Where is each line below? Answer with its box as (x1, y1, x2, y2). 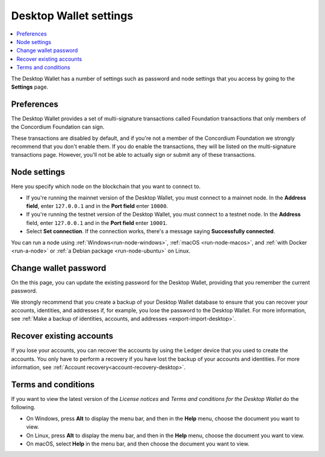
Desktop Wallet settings (11, 9, 134, 22)
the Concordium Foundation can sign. (11, 124, 105, 131)
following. (11, 404, 36, 411)
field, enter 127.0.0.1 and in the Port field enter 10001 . (26, 219, 168, 226)
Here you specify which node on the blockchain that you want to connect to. (11, 183, 201, 190)
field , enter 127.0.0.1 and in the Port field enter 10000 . (26, 203, 169, 210)
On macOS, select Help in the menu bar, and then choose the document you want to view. (26, 440, 250, 447)
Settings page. (11, 83, 49, 90)
